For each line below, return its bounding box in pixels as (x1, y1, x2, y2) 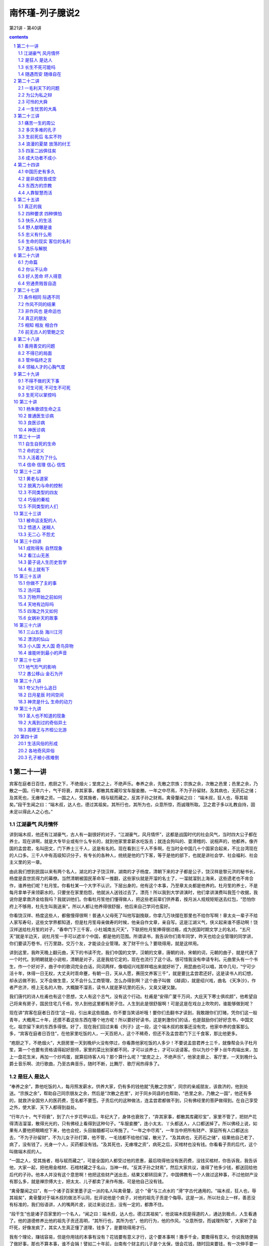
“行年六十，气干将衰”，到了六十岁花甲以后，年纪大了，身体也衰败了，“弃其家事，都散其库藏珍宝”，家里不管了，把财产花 (9, 1113, 257, 1119)
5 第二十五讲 (13, 196, 40, 202)
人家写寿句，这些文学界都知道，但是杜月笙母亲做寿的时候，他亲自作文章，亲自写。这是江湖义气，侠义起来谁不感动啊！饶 (9, 920, 258, 926)
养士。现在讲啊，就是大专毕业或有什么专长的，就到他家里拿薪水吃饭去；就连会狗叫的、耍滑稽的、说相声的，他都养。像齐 (9, 838, 258, 844)
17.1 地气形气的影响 (18, 664, 57, 670)
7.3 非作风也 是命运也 (18, 308, 62, 314)
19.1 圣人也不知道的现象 (18, 713, 66, 719)
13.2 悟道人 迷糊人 (18, 524, 55, 530)
